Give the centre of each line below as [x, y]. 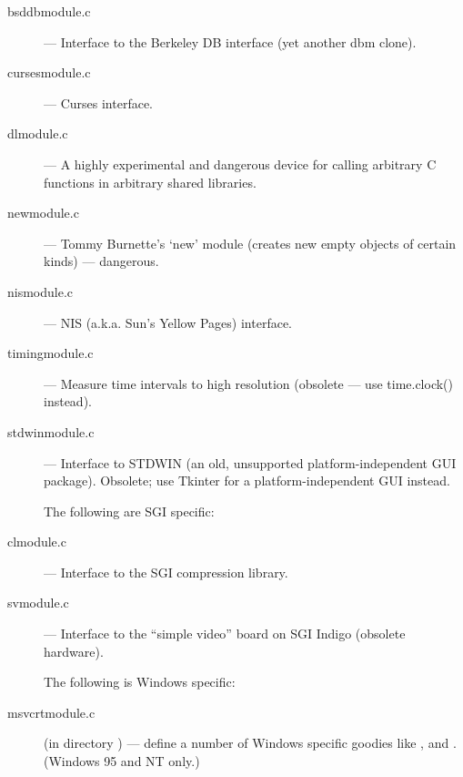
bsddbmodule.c [49, 11]
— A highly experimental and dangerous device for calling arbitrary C [240, 164]
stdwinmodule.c [51, 431]
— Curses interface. [98, 102]
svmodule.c [38, 603]
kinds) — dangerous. [101, 261]
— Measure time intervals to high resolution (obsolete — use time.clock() [249, 383]
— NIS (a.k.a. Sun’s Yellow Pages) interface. [168, 322]
